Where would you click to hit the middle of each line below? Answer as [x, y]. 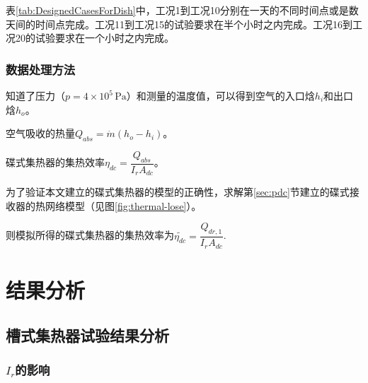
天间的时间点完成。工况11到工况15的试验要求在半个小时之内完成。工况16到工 [184, 24]
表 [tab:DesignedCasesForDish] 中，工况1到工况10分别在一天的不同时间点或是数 [182, 10]
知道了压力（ [35, 95]
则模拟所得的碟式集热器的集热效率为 [90, 235]
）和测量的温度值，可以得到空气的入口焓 [220, 95]
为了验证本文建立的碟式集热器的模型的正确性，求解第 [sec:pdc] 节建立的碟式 [178, 192]
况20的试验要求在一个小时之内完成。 [90, 38]
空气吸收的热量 [40, 133]
